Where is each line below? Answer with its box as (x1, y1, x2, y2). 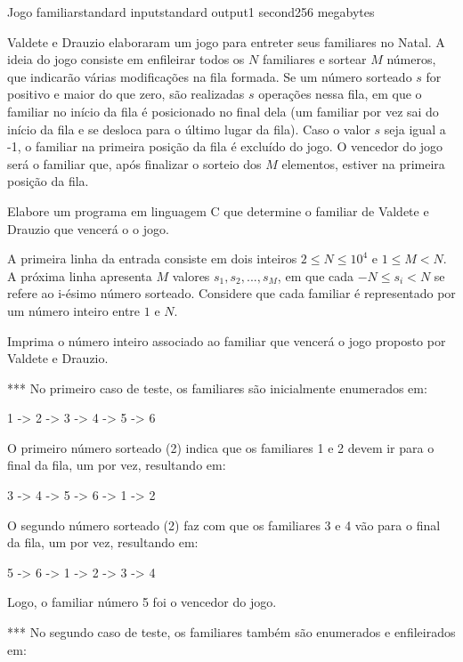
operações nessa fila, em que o (258, 85, 422, 103)
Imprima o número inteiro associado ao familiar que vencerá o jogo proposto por (7, 331, 446, 350)
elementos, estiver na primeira (281, 154, 445, 173)
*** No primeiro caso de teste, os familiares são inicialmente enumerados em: (7, 378, 427, 397)
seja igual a (384, 119, 446, 138)
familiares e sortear (262, 50, 367, 69)
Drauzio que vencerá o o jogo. (7, 219, 169, 238)
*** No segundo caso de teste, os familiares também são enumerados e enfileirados (7, 623, 456, 642)
